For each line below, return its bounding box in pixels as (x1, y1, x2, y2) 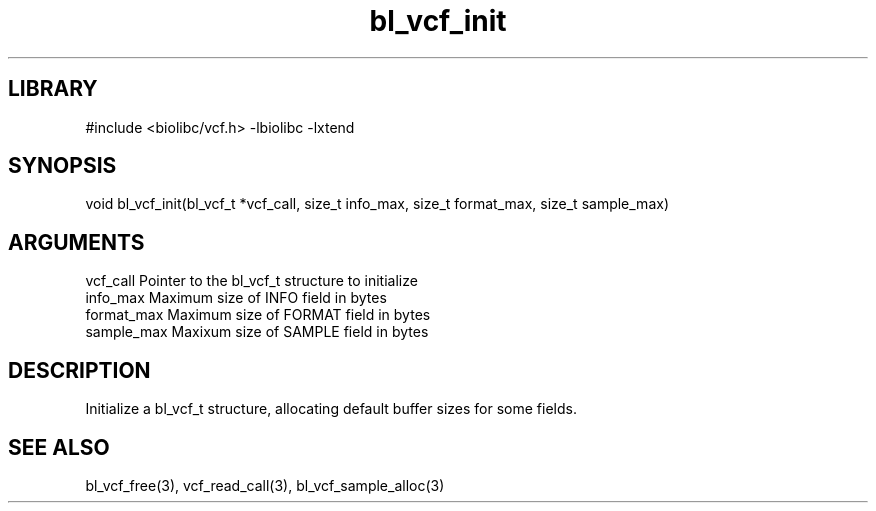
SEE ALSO (8, 434, 110, 460)
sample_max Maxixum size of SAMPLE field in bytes (85, 323, 429, 341)
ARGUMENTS (8, 229, 145, 255)
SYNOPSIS (8, 153, 117, 179)
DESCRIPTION (8, 357, 151, 383)
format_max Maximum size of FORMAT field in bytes (85, 306, 431, 324)
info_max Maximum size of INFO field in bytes (85, 289, 387, 307)
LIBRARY (8, 76, 98, 102)
